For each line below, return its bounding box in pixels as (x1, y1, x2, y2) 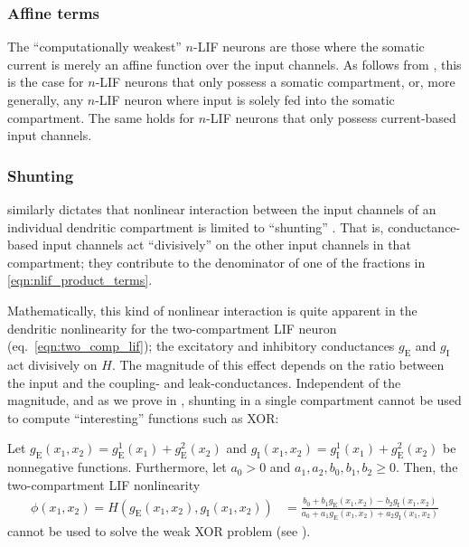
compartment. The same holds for (7, 108, 195, 127)
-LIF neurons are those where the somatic (193, 37, 425, 56)
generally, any (7, 90, 84, 108)
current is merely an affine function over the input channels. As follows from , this (7, 54, 462, 73)
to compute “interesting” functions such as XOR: (7, 408, 279, 427)
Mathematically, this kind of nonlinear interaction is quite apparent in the (7, 300, 417, 319)
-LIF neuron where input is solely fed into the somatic (95, 90, 395, 108)
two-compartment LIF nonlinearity (7, 475, 201, 494)
